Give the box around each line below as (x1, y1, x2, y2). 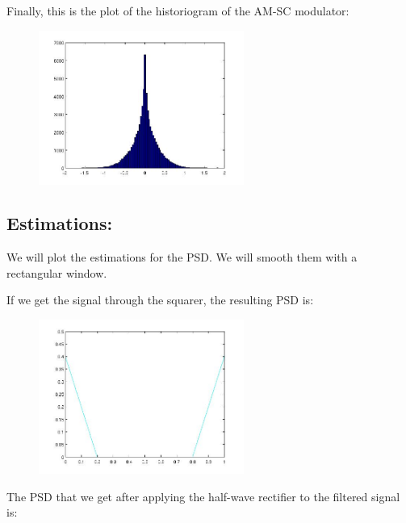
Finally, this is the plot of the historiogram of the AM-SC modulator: (6, 2, 349, 19)
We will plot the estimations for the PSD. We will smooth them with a (6, 249, 358, 266)
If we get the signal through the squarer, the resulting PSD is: (6, 291, 314, 308)
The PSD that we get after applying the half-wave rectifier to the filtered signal (6, 487, 400, 504)
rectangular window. (6, 264, 107, 281)
